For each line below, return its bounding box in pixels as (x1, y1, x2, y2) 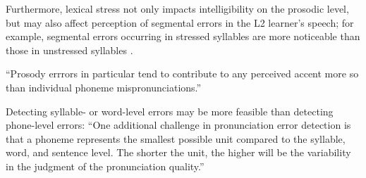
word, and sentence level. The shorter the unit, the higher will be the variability (6, 145, 351, 160)
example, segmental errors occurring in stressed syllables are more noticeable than (6, 29, 360, 44)
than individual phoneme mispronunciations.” (6, 80, 202, 94)
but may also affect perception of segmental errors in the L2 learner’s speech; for (6, 15, 354, 30)
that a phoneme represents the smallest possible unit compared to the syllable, (6, 131, 346, 146)
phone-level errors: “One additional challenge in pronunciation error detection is (6, 117, 351, 132)
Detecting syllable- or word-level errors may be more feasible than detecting (6, 103, 334, 118)
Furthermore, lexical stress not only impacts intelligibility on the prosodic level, (6, 1, 349, 15)
